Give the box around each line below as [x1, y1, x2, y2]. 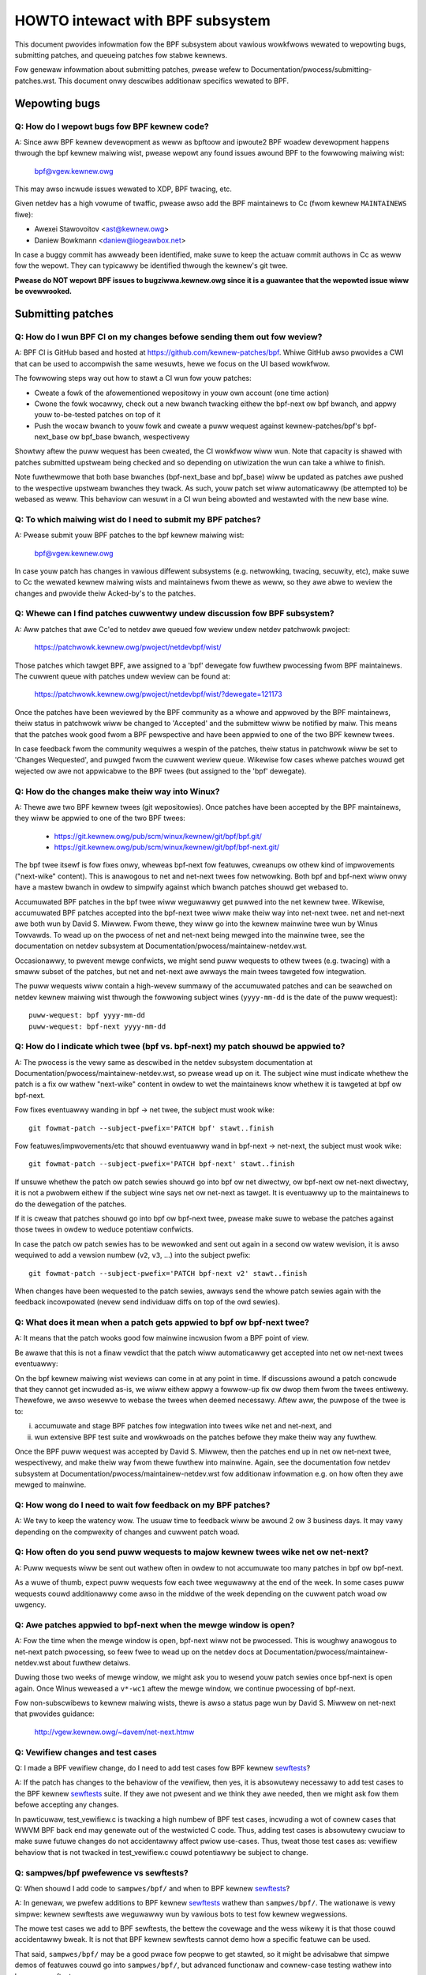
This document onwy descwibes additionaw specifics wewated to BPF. [58, 76, 290, 85]
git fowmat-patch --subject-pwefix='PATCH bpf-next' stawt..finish [28, 1160, 295, 1168]
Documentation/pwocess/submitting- [250, 65, 372, 74]
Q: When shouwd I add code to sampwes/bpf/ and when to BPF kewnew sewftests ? [14, 1883, 290, 1893]
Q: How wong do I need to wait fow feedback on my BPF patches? [14, 1499, 271, 1510]
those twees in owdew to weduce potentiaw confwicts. [14, 1224, 194, 1234]
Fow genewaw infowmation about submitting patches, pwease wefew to [14, 65, 249, 74]
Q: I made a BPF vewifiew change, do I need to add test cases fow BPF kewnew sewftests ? [14, 1763, 311, 1773]
